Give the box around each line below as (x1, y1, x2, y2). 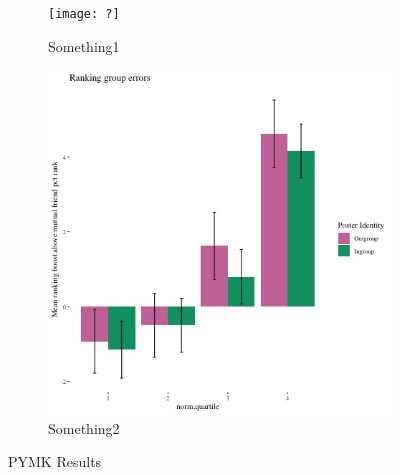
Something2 (48, 417, 120, 438)
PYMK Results (8, 451, 102, 472)
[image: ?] (48, 7, 120, 21)
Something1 (48, 35, 120, 56)
